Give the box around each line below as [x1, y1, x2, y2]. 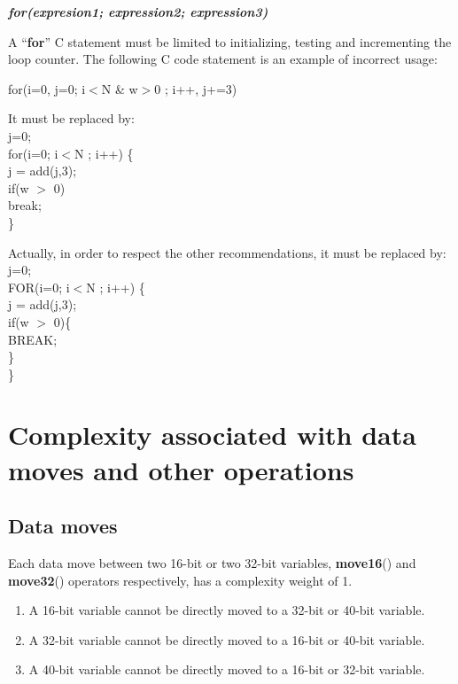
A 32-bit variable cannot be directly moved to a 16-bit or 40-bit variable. [28, 630, 425, 649]
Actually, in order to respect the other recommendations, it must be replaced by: [8, 243, 446, 261]
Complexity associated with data [8, 416, 416, 453]
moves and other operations [8, 451, 354, 487]
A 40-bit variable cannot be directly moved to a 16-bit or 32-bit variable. [28, 660, 425, 679]
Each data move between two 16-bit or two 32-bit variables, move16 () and [8, 554, 416, 572]
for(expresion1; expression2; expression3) [8, 3, 268, 20]
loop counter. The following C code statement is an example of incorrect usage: [8, 50, 438, 68]
